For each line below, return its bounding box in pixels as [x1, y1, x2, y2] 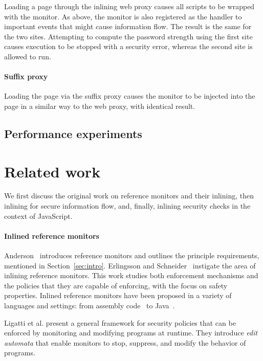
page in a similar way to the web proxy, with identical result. [4, 100, 195, 111]
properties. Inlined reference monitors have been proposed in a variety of [4, 290, 232, 301]
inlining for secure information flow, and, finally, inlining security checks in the [4, 200, 251, 211]
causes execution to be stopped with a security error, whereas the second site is [4, 41, 253, 52]
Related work [4, 161, 101, 182]
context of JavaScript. [4, 210, 73, 221]
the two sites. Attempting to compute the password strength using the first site [4, 31, 253, 41]
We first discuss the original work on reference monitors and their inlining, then [4, 190, 254, 201]
